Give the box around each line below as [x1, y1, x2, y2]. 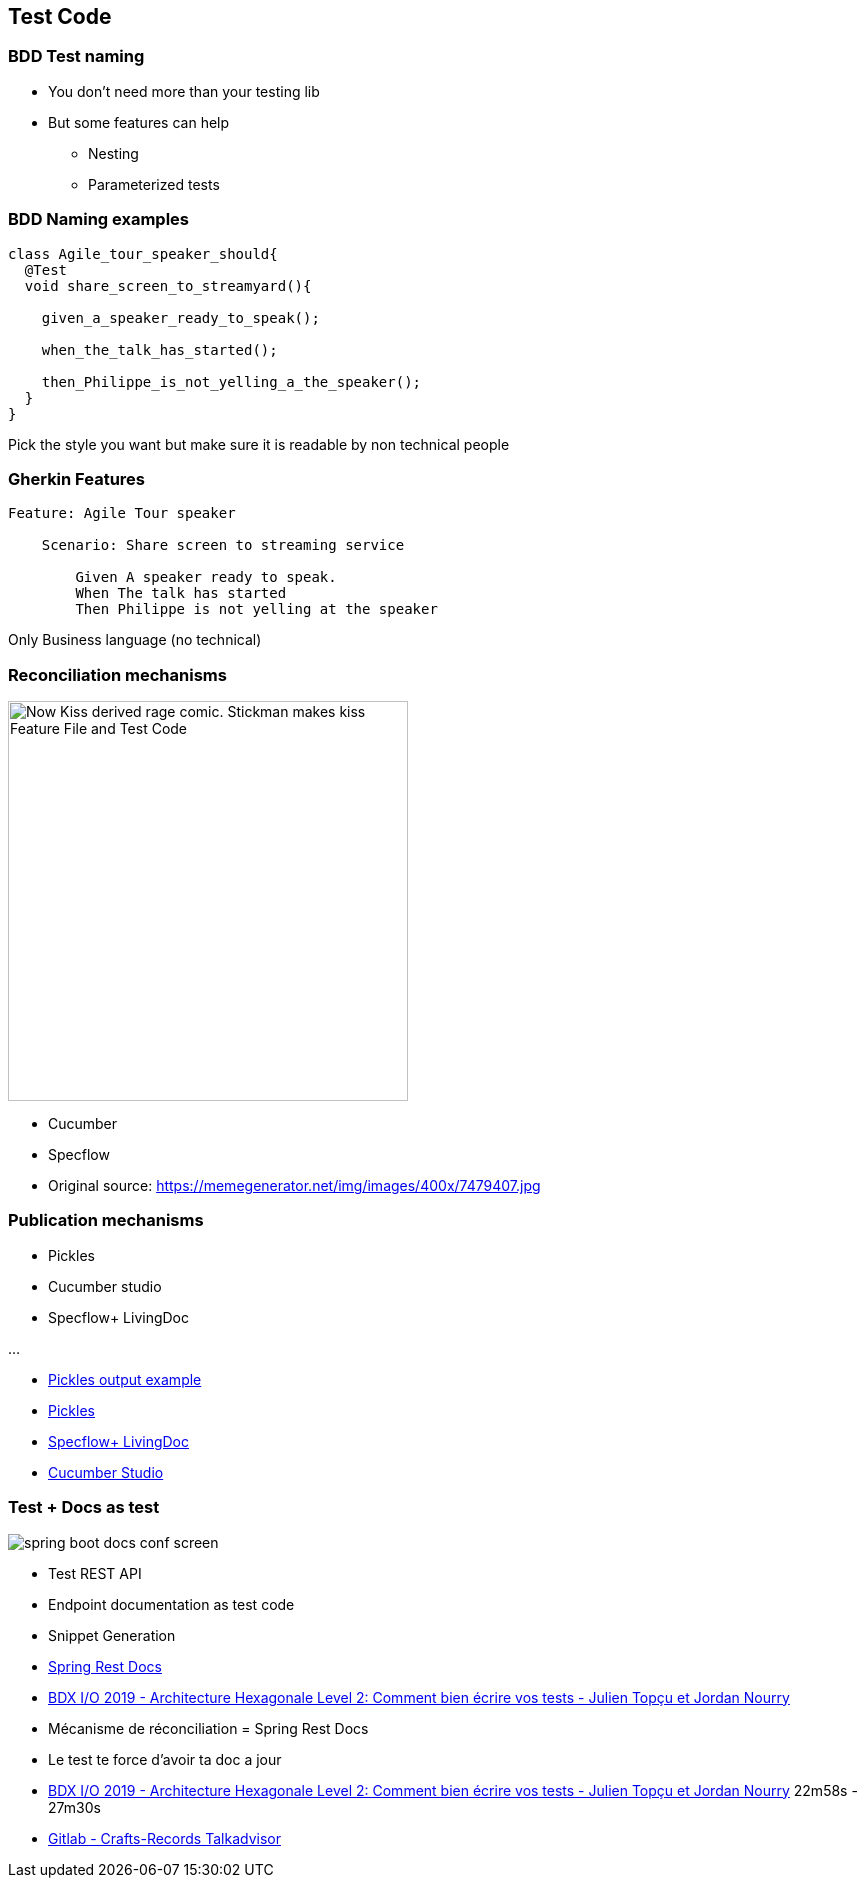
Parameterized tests [88, 175, 220, 193]
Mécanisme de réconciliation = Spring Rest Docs [48, 1719, 369, 1737]
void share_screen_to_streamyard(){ [24, 277, 312, 294]
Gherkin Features [8, 468, 145, 489]
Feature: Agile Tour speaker [8, 505, 236, 522]
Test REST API [48, 1564, 142, 1582]
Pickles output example [48, 1370, 202, 1388]
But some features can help [48, 113, 230, 131]
